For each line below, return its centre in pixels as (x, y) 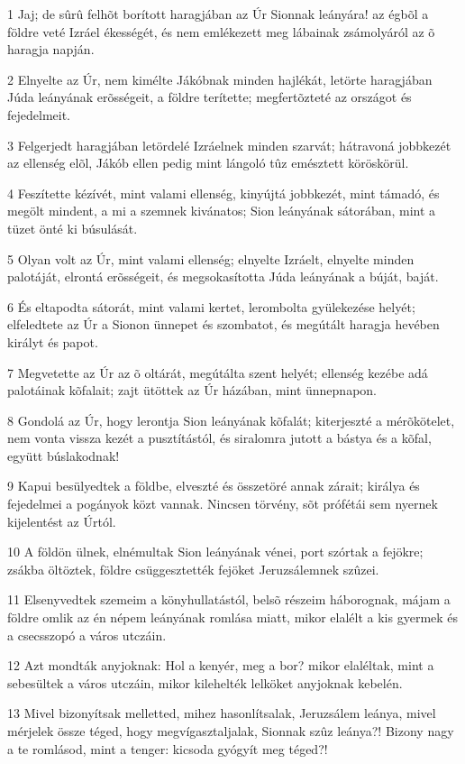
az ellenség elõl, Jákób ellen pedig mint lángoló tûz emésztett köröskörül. (208, 163)
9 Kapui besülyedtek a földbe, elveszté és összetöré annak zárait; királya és (214, 486)
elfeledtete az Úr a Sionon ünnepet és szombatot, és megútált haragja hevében (223, 324)
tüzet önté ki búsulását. (73, 228)
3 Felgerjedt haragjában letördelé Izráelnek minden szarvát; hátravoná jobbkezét (229, 145)
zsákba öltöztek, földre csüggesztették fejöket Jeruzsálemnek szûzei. (193, 569)
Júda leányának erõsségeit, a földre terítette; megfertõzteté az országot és (210, 97)
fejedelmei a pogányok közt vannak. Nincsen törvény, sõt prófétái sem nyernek (223, 504)
